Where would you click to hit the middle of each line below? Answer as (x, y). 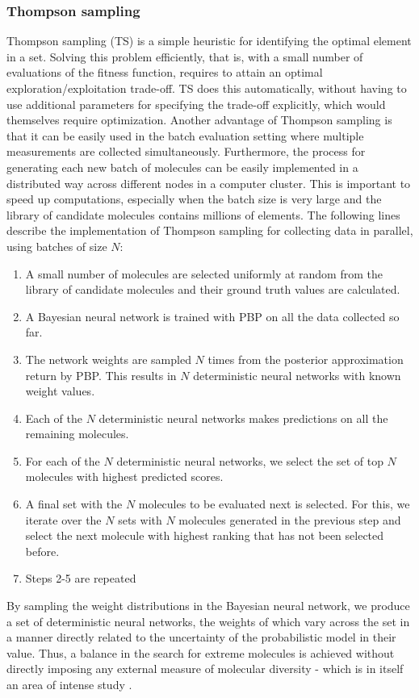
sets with (140, 519)
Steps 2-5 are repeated (81, 578)
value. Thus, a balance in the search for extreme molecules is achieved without (201, 652)
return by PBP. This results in (101, 375)
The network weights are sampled (108, 359)
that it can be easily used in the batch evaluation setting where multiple (185, 135)
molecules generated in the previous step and (290, 519)
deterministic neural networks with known (297, 375)
